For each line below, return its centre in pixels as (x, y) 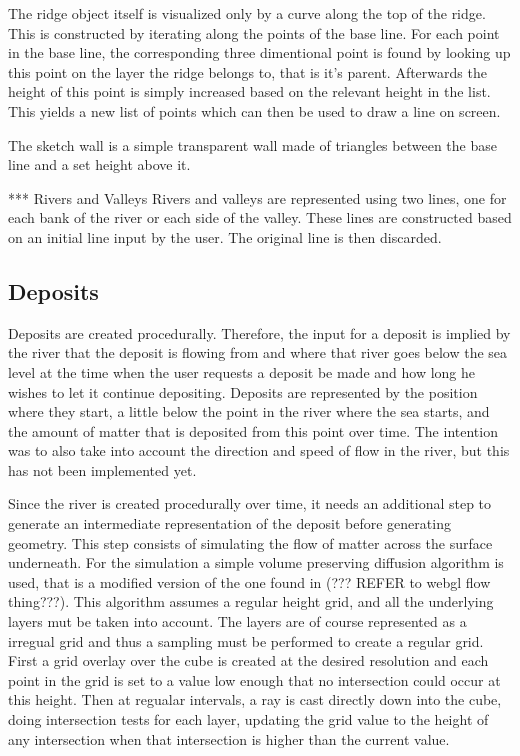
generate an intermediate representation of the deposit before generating (229, 523)
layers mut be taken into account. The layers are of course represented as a (237, 621)
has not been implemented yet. (102, 469)
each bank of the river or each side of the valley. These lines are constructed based (260, 217)
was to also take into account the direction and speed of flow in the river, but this (259, 450)
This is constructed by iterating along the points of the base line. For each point (254, 32)
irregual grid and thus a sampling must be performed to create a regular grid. (246, 640)
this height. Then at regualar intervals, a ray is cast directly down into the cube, (255, 699)
